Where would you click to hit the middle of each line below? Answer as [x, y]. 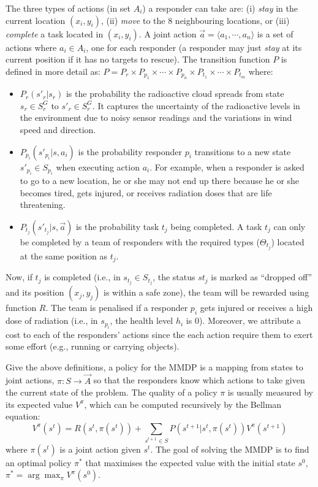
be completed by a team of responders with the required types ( [140, 241]
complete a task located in [55, 33]
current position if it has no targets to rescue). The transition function [138, 59]
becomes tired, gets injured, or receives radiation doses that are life [146, 192]
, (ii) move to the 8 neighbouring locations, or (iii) [195, 20]
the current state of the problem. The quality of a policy [112, 392]
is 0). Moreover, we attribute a [244, 320]
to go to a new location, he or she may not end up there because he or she [160, 180]
